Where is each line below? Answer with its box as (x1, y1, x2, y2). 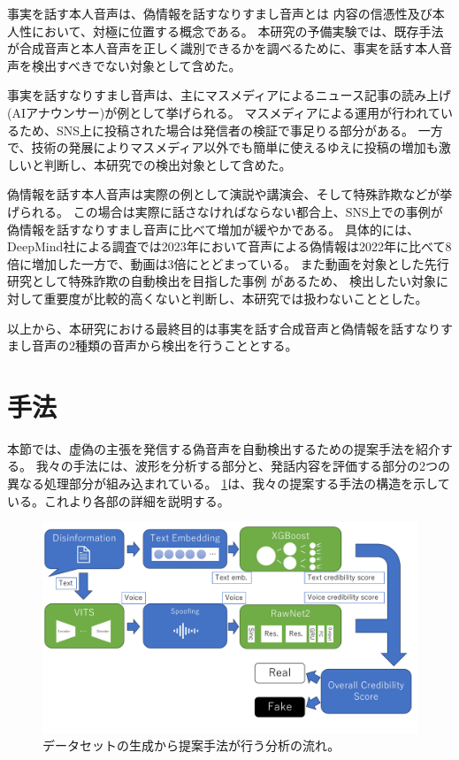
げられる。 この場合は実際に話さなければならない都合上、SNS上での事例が (7, 202, 443, 220)
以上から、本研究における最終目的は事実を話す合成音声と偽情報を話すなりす (7, 319, 453, 337)
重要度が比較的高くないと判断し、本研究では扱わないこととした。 (43, 288, 428, 307)
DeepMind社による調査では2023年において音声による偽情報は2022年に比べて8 (7, 237, 452, 256)
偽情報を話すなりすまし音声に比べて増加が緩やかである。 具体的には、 (7, 219, 419, 238)
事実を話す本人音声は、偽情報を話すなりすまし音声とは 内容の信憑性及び (7, 4, 432, 22)
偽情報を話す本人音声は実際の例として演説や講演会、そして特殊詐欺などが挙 (7, 185, 453, 203)
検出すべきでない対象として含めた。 (31, 56, 241, 74)
